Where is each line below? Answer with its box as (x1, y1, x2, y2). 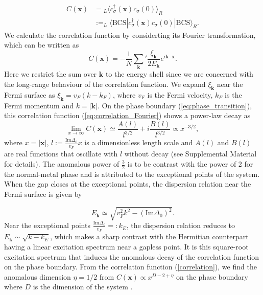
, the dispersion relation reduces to (126, 220, 235, 231)
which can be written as (4, 39, 79, 50)
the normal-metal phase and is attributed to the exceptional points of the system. (4, 168, 260, 179)
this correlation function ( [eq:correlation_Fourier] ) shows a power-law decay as (4, 110, 251, 121)
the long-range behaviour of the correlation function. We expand (4, 78, 206, 89)
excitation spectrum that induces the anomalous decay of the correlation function (4, 251, 259, 262)
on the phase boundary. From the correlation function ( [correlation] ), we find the (4, 261, 257, 272)
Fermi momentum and (4, 100, 74, 110)
